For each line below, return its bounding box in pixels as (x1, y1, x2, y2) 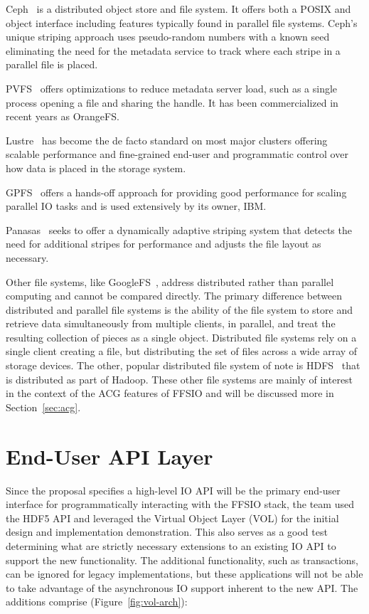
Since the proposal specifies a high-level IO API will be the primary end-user (6, 482, 341, 497)
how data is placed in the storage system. (6, 160, 186, 175)
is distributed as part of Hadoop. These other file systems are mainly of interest (6, 371, 353, 386)
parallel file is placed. (6, 57, 98, 72)
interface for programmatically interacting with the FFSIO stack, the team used (6, 497, 354, 512)
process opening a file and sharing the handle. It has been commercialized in (6, 95, 338, 110)
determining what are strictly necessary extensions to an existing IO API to (6, 538, 336, 553)
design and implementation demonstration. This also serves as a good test (6, 524, 328, 539)
